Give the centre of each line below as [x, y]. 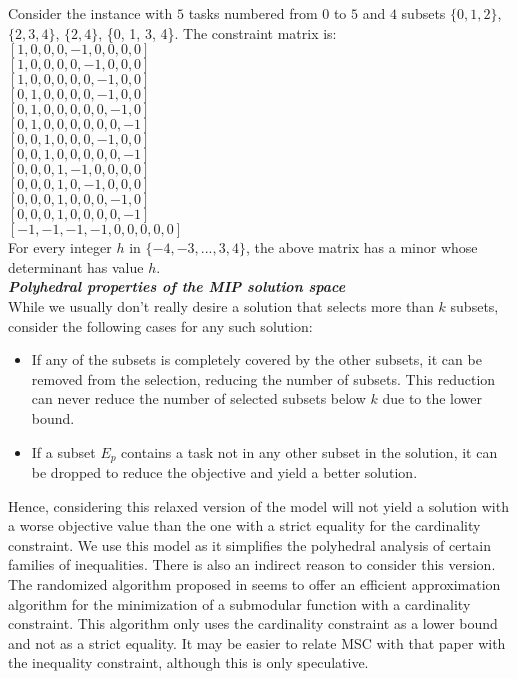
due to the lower [432, 398]
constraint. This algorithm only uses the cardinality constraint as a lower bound [253, 623]
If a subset [63, 451]
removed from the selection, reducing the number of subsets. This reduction [263, 378]
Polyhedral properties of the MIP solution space [177, 286]
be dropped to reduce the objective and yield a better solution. [224, 471]
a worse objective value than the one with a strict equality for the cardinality [244, 525]
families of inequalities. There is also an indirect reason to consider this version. [252, 564]
